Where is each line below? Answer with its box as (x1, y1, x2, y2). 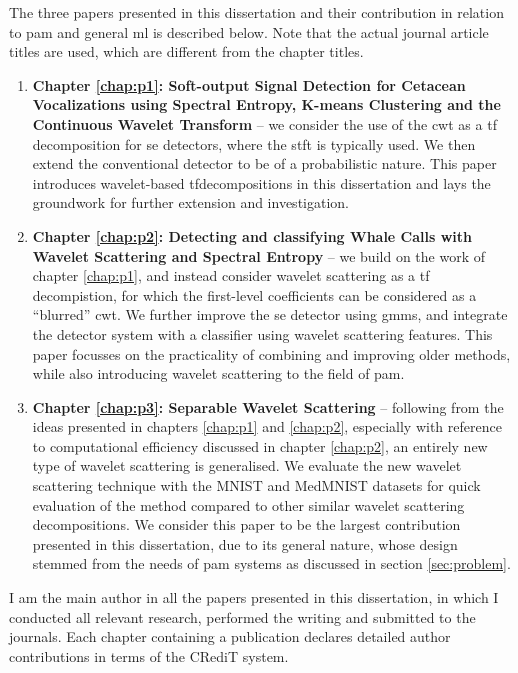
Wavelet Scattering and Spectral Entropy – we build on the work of (32, 245, 485, 266)
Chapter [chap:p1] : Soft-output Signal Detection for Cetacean (32, 74, 466, 95)
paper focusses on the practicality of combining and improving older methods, (32, 343, 511, 364)
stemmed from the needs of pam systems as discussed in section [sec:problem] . (32, 553, 511, 574)
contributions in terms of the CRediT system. (9, 645, 289, 666)
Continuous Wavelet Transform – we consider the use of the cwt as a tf (32, 113, 497, 134)
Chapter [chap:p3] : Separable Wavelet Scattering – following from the (32, 396, 504, 417)
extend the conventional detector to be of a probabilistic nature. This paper (32, 153, 497, 174)
